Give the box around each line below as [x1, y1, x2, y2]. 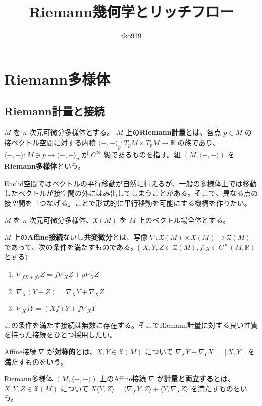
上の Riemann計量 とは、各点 [125, 127, 221, 138]
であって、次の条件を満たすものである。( [4, 241, 140, 252]
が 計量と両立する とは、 [156, 373, 235, 384]
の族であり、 [177, 137, 220, 147]
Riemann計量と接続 [4, 103, 105, 119]
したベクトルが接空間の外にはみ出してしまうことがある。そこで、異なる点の [4, 188, 258, 198]
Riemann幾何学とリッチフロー [28, 1, 234, 22]
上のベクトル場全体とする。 [138, 214, 230, 225]
